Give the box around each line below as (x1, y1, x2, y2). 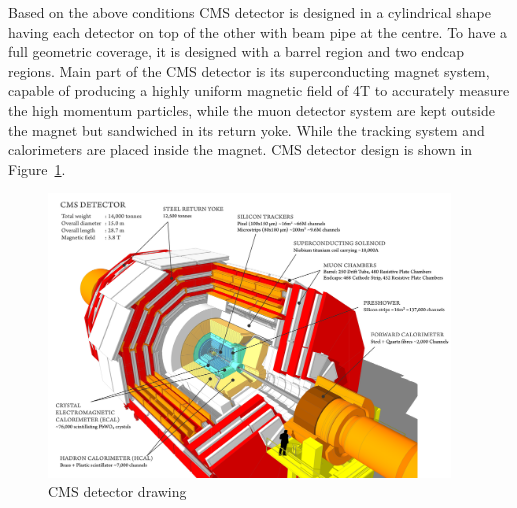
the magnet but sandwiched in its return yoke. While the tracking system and (8, 119, 485, 140)
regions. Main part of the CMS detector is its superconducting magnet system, (8, 60, 490, 81)
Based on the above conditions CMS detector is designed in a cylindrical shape (8, 2, 491, 22)
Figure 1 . (8, 158, 66, 179)
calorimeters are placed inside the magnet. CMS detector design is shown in (8, 139, 473, 160)
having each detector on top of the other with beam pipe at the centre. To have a (8, 21, 508, 42)
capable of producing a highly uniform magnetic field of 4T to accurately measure (8, 80, 510, 101)
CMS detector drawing (48, 481, 187, 502)
